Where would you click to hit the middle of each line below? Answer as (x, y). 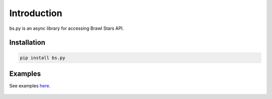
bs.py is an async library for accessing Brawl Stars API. (66, 28)
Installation (27, 43)
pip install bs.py (43, 58)
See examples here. (30, 86)
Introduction (36, 13)
